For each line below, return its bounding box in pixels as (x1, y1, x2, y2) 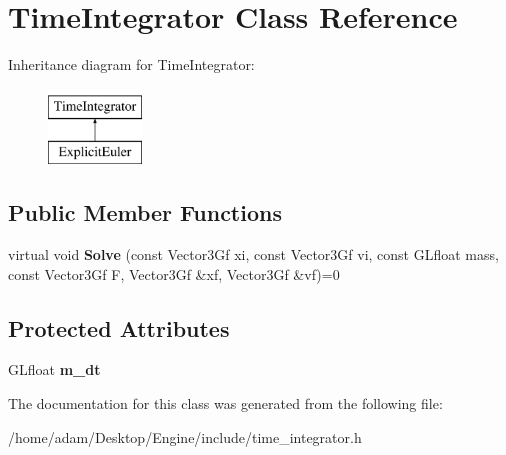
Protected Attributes (8, 312, 230, 343)
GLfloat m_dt (8, 359, 101, 380)
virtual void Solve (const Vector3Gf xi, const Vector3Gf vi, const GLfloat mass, (8, 244, 499, 265)
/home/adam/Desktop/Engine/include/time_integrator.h (8, 426, 362, 447)
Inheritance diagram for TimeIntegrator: (8, 54, 255, 75)
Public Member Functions (8, 197, 282, 228)
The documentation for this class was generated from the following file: (8, 393, 443, 414)
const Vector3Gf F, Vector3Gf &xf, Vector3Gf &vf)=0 (8, 263, 340, 284)
